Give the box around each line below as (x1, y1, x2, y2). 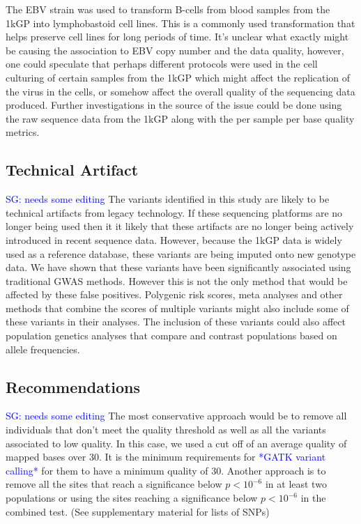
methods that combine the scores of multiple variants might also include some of (6, 300, 349, 315)
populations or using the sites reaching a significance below (6, 491, 258, 505)
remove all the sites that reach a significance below (6, 477, 222, 491)
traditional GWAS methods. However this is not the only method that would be (6, 273, 348, 288)
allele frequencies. (6, 341, 80, 356)
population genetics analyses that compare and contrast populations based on (6, 328, 337, 343)
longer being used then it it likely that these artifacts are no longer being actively (6, 219, 354, 233)
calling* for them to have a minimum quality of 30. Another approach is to (6, 463, 326, 477)
